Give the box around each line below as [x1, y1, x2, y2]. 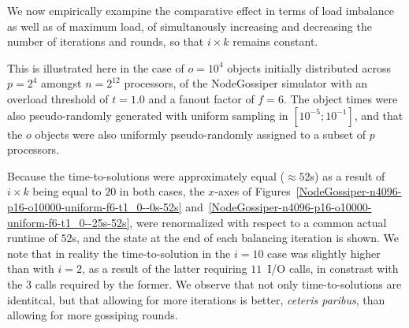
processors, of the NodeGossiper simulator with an [124, 75, 368, 91]
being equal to [32, 183, 102, 199]
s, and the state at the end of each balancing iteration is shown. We [72, 229, 399, 246]
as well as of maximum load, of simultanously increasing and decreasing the [7, 17, 372, 34]
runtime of [7, 229, 58, 246]
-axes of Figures [214, 183, 291, 199]
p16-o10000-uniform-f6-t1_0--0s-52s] [7, 198, 182, 214]
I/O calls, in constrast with [267, 260, 399, 277]
